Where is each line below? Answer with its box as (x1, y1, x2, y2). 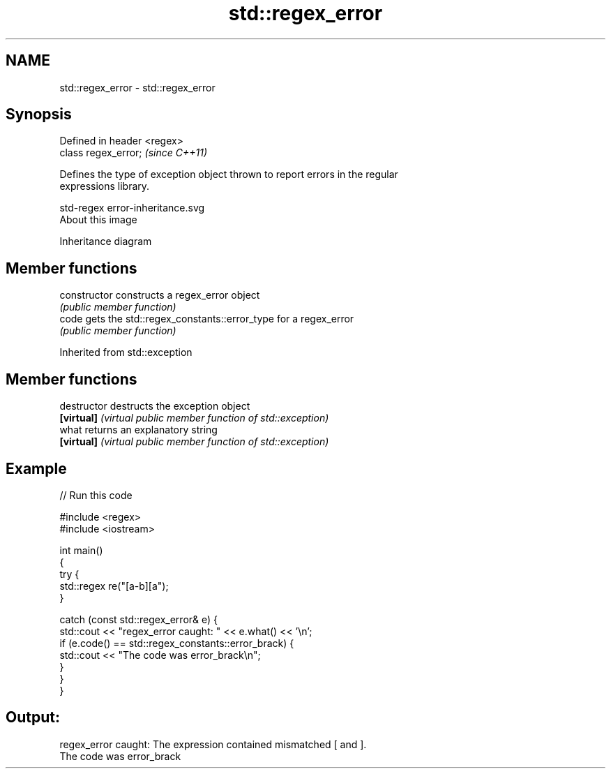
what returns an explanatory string (59, 424, 218, 436)
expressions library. (59, 180, 150, 193)
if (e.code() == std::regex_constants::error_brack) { (59, 637, 294, 649)
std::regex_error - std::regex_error (59, 81, 216, 94)
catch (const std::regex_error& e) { (59, 613, 218, 625)
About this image (59, 214, 137, 226)
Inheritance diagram (59, 235, 152, 248)
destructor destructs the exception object (59, 400, 250, 412)
